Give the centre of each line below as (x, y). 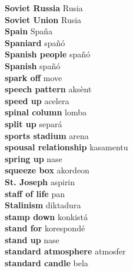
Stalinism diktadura (43, 205)
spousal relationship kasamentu (66, 147)
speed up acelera (37, 100)
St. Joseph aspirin (40, 181)
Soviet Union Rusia (43, 19)
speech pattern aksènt (48, 89)
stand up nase (32, 239)
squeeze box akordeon (47, 170)
